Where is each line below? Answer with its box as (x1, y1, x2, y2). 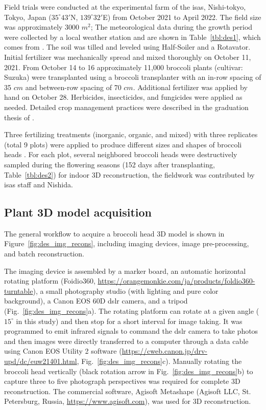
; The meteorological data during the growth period (90, 21, 253, 32)
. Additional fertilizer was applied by (133, 81, 248, 92)
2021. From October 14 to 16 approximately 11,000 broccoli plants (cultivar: (4, 61, 243, 72)
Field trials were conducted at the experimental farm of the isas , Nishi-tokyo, (4, 2, 246, 12)
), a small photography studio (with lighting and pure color (33, 285, 219, 296)
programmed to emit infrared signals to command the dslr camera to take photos (4, 326, 258, 336)
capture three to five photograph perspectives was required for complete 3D (4, 376, 240, 386)
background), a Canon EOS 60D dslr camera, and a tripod (4, 295, 188, 306)
